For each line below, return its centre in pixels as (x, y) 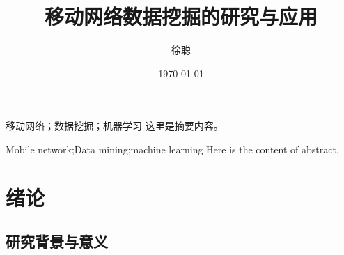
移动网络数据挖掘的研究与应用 (181, 16)
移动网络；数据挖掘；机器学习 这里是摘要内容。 (115, 126)
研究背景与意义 (57, 241)
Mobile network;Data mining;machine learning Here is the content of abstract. (172, 149)
